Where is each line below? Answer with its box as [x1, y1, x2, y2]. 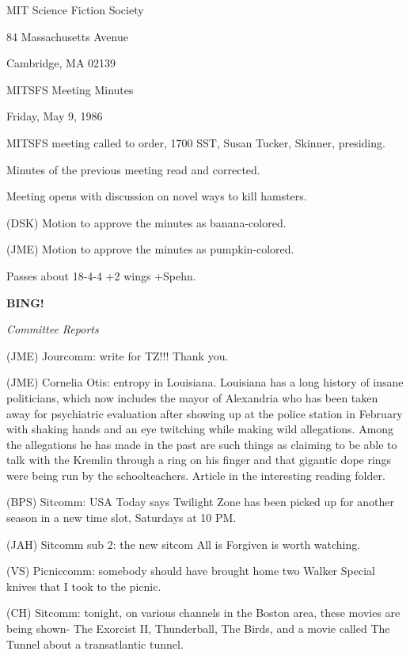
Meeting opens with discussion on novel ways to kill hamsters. [6, 188, 307, 204]
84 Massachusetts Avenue [6, 28, 128, 44]
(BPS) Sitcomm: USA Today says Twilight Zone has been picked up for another [6, 493, 394, 510]
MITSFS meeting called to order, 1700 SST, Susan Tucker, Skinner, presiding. [6, 134, 385, 150]
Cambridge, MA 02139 [6, 55, 116, 71]
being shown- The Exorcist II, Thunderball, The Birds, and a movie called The [6, 620, 390, 637]
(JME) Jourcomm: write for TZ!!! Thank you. [6, 347, 229, 364]
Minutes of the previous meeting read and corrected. [6, 161, 260, 177]
